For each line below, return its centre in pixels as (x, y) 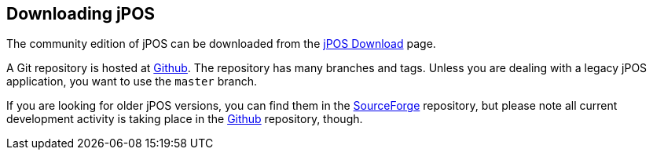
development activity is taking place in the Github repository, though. (185, 119)
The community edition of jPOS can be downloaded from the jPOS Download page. (221, 44)
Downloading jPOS (81, 14)
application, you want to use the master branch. (132, 82)
